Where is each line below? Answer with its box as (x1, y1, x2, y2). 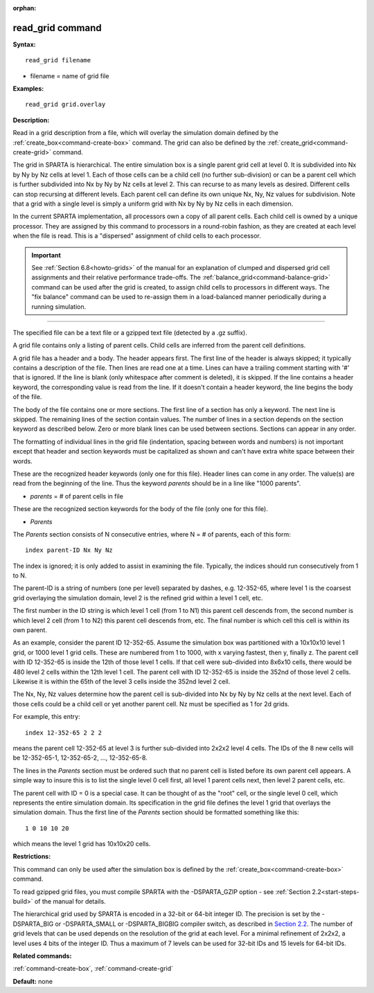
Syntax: (12, 40, 36, 48)
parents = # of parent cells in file (30, 492, 124, 500)
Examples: (12, 84, 44, 93)
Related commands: (12, 951, 72, 960)
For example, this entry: (12, 713, 81, 721)
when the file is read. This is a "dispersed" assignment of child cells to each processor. (12, 232, 261, 240)
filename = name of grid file (30, 71, 109, 80)
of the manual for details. (34, 897, 107, 906)
